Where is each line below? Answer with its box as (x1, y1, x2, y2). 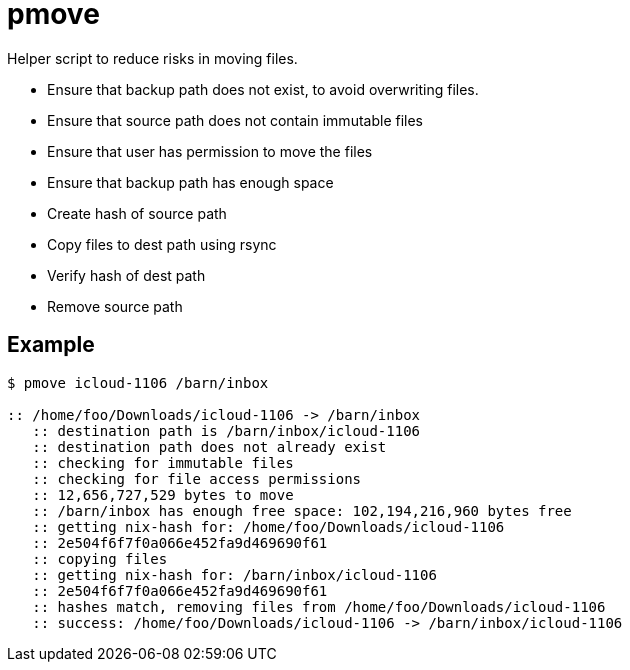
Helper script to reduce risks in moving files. (7, 49, 298, 67)
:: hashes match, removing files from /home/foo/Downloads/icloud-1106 (32, 598, 606, 615)
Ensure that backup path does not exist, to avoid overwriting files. (47, 80, 479, 98)
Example (7, 332, 95, 358)
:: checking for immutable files (32, 454, 294, 471)
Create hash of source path (47, 204, 227, 222)
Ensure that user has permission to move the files (47, 142, 373, 160)
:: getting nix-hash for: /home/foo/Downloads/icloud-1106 (32, 518, 505, 535)
